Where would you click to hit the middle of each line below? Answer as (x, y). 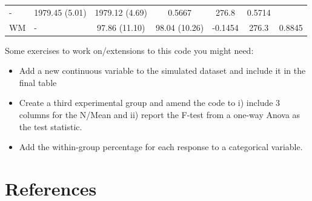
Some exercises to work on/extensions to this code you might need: (129, 50)
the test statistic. (51, 126)
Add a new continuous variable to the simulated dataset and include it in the (162, 71)
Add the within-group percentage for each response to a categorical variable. (161, 147)
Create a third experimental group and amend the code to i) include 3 (150, 103)
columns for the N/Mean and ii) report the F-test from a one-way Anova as (160, 115)
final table (38, 82)
